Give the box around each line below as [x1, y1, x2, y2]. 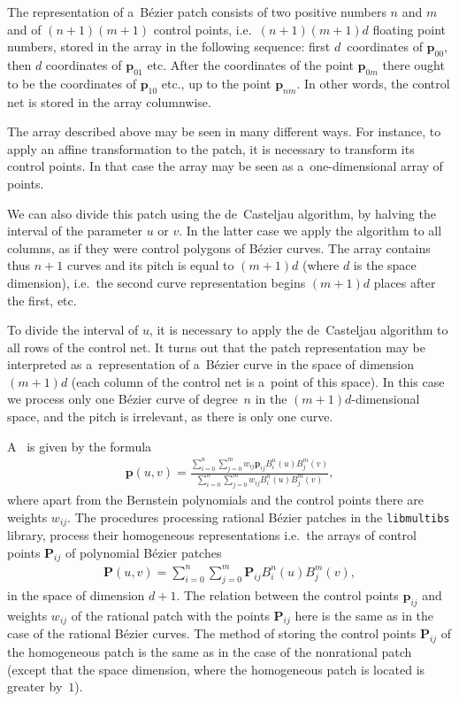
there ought [382, 55, 445, 73]
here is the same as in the [295, 606, 434, 624]
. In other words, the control [296, 73, 450, 92]
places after [373, 273, 436, 291]
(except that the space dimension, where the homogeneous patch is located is [7, 660, 425, 678]
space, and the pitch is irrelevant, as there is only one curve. [7, 407, 333, 426]
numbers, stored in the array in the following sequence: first [7, 37, 331, 56]
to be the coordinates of [7, 73, 136, 92]
